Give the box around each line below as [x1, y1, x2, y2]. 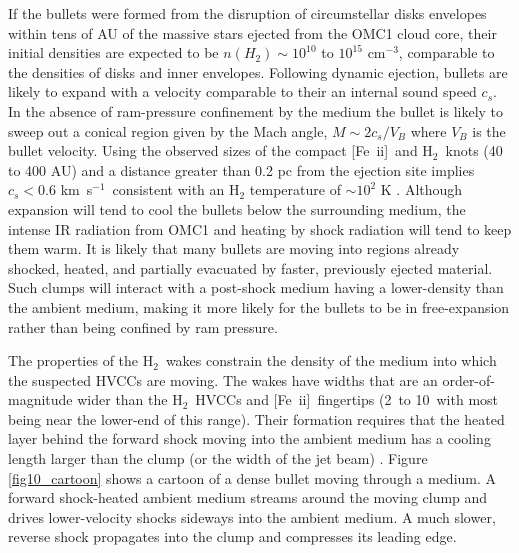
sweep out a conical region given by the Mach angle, [8, 120, 328, 141]
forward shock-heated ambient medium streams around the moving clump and [8, 487, 488, 508]
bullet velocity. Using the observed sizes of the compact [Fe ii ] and [8, 140, 418, 161]
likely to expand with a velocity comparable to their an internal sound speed [8, 81, 477, 102]
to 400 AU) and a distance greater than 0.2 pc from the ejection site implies [8, 159, 475, 180]
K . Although [380, 179, 463, 200]
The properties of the [8, 350, 139, 371]
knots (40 [445, 140, 503, 161]
